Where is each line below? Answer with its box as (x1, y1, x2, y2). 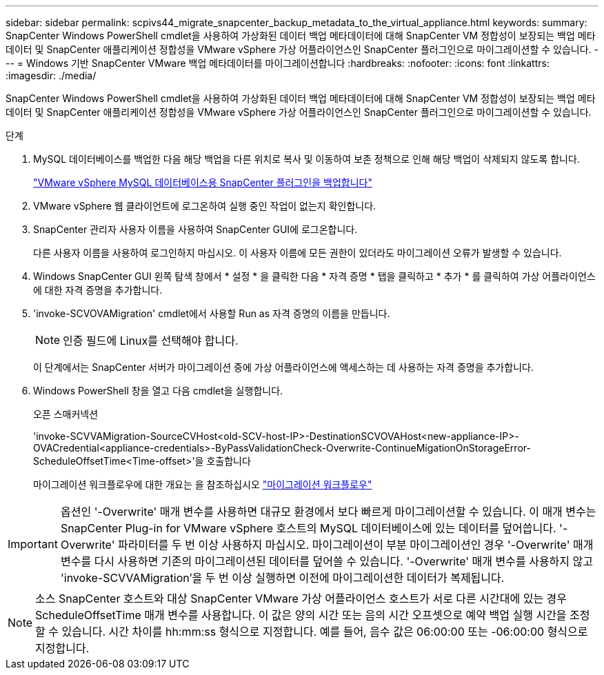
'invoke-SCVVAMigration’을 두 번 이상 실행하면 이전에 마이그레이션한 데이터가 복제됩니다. (60, 571, 505, 585)
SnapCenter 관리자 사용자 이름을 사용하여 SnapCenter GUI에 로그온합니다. (33, 223, 358, 235)
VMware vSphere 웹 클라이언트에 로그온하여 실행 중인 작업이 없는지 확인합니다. (33, 200, 376, 212)
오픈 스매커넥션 (33, 408, 99, 420)
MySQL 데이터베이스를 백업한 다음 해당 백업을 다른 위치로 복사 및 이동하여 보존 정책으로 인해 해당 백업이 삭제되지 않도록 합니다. (33, 153, 580, 165)
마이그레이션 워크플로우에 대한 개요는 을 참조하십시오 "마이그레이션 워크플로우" (33, 478, 372, 490)
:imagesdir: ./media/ (6, 70, 97, 81)
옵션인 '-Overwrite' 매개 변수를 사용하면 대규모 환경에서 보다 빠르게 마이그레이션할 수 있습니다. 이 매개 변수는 (60, 505, 596, 518)
